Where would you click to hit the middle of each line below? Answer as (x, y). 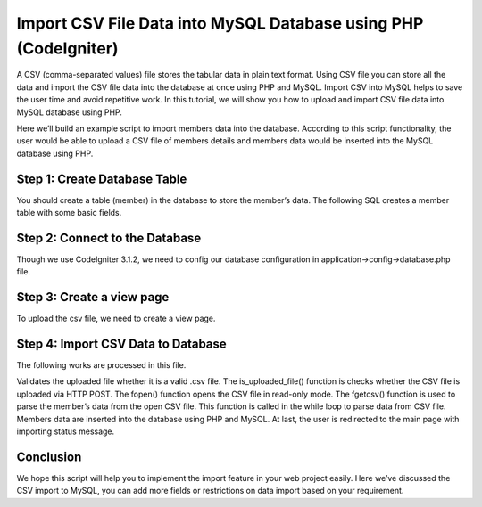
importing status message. (66, 431)
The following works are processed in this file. (101, 365)
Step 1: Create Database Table (102, 179)
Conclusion (49, 457)
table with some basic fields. (69, 212)
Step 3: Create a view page (93, 297)
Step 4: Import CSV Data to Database (121, 344)
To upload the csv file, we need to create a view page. (116, 319)
